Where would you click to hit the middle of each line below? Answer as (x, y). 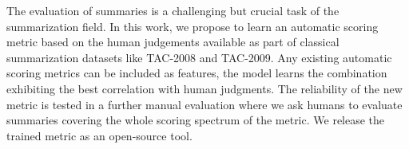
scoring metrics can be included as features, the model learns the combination (197, 73)
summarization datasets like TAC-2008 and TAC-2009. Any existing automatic (199, 57)
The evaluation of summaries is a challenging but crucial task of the (173, 10)
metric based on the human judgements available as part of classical (173, 42)
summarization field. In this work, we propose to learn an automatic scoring (193, 26)
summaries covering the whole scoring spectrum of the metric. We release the (196, 120)
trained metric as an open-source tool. (99, 135)
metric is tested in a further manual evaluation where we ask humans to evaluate (204, 104)
